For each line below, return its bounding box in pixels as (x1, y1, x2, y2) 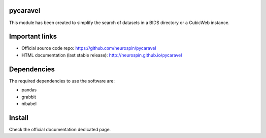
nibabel (21, 101, 37, 107)
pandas (21, 87, 37, 93)
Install (9, 113, 29, 122)
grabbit (21, 94, 36, 100)
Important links (9, 32, 57, 41)
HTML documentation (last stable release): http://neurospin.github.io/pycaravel (21, 52, 182, 58)
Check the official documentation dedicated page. (9, 126, 111, 132)
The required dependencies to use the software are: (9, 78, 115, 83)
